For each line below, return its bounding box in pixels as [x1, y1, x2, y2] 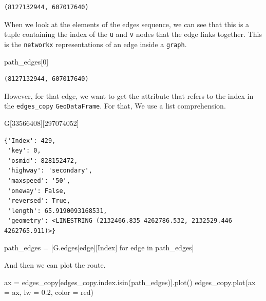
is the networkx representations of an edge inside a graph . [4, 38, 187, 49]
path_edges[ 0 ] [4, 56, 49, 67]
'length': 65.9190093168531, [8, 207, 107, 214]
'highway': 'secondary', [8, 167, 92, 175]
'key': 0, [8, 147, 41, 155]
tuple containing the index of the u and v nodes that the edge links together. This [4, 29, 262, 39]
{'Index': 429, [4, 137, 56, 144]
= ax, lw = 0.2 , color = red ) [4, 287, 94, 297]
